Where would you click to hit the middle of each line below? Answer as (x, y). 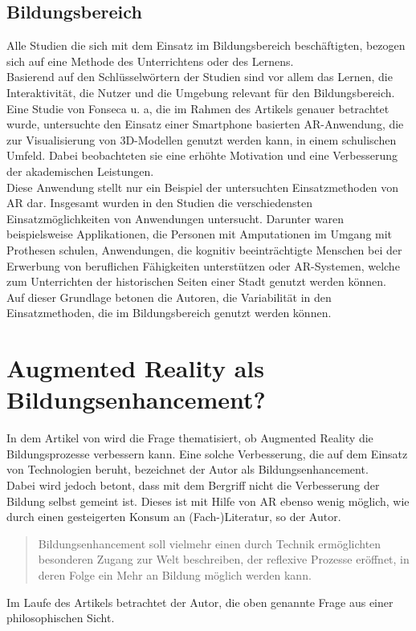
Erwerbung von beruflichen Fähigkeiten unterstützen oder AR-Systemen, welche (203, 265)
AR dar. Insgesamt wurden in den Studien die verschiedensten (159, 203)
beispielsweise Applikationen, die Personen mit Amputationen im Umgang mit (200, 234)
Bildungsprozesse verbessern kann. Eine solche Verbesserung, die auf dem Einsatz (207, 453)
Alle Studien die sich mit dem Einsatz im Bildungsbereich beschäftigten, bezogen (206, 45)
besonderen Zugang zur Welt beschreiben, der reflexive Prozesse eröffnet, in (224, 559)
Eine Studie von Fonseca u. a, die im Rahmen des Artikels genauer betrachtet (198, 108)
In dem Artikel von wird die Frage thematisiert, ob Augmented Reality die (190, 438)
